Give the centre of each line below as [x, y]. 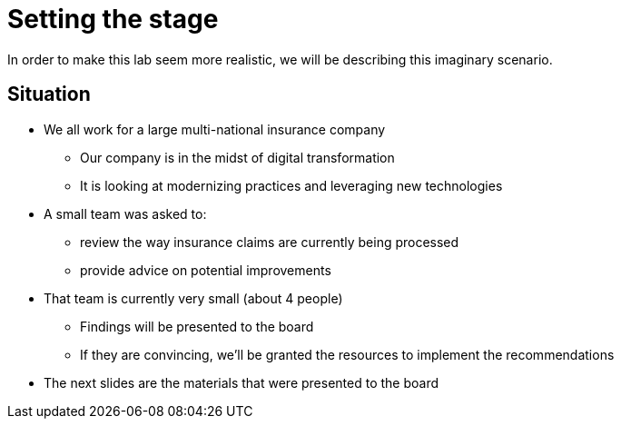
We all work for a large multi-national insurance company [215, 129]
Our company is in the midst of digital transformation [237, 157]
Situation [49, 94]
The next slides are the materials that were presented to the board [241, 382]
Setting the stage [113, 19]
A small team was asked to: [125, 213]
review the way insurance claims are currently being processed [270, 242]
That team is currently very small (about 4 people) [193, 298]
